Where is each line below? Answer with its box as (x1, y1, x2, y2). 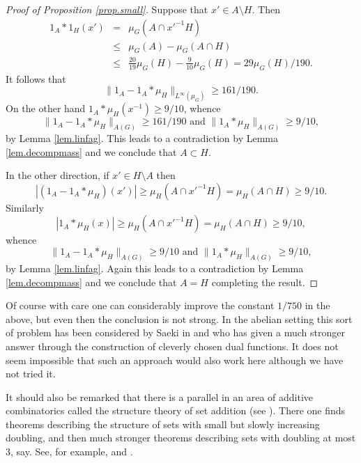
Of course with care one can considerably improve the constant (6, 298, 275, 313)
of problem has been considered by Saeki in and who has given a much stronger (6, 325, 345, 340)
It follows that (6, 71, 66, 86)
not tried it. (6, 366, 56, 381)
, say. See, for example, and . (10, 444, 133, 459)
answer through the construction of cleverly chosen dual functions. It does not (6, 338, 339, 353)
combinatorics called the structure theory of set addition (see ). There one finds (6, 403, 346, 418)
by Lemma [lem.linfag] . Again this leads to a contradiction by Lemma (6, 260, 304, 275)
